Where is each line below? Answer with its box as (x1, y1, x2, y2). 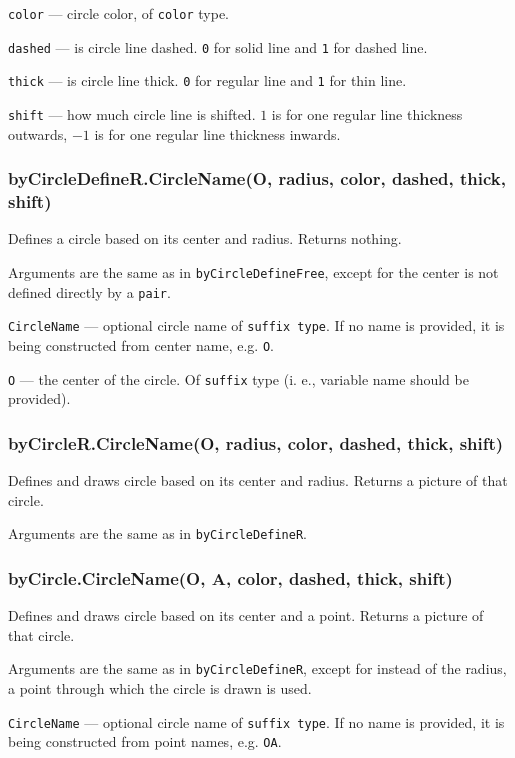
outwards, (8, 123, 68, 144)
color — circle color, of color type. (8, 3, 230, 23)
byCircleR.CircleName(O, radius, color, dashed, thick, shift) (8, 430, 504, 455)
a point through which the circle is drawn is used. (8, 677, 312, 698)
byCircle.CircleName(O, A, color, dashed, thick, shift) (8, 565, 453, 590)
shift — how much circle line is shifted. (8, 103, 256, 124)
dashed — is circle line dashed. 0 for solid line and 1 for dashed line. (8, 36, 428, 57)
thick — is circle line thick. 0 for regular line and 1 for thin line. (8, 70, 407, 91)
